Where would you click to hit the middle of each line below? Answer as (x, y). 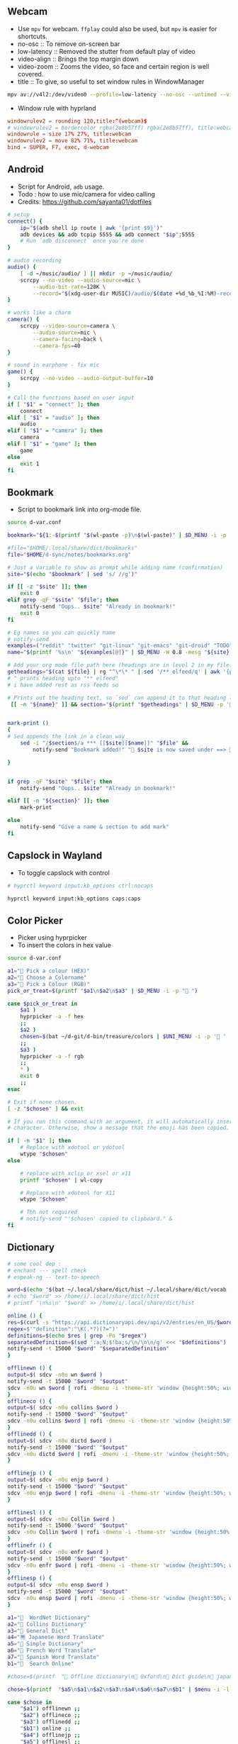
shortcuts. (32, 36)
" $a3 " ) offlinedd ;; (50, 1722)
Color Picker (35, 920)
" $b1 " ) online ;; (46, 1728)
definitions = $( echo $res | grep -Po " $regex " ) (77, 1335)
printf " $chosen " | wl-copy (61, 1180)
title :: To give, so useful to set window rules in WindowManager (111, 82)
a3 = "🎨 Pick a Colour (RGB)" (49, 984)
